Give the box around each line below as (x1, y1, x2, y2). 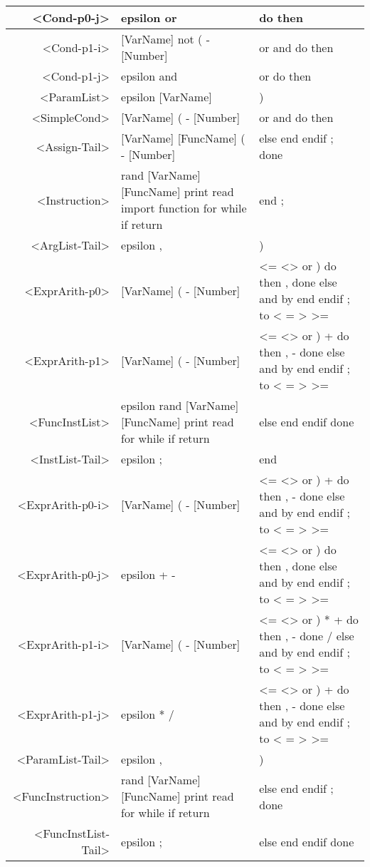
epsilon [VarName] (121, 88, 212, 105)
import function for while (121, 200, 247, 216)
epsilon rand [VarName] (121, 397, 239, 414)
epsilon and (121, 68, 178, 84)
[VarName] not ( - (121, 31, 210, 47)
